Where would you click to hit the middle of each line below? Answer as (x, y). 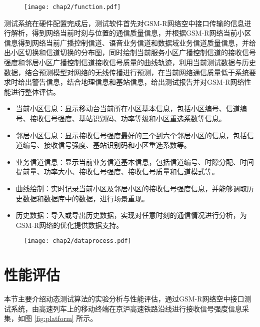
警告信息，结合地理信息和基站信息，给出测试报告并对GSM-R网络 (138, 82)
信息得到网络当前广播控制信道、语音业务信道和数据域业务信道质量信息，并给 (130, 42)
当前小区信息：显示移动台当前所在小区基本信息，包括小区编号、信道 (128, 108)
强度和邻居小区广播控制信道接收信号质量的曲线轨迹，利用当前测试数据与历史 (130, 62)
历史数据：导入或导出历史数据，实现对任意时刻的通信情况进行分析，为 (131, 215)
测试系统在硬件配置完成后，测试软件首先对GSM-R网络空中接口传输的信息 (124, 23)
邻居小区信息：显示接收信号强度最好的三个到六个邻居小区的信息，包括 (131, 135)
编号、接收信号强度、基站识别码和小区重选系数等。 (107, 145)
